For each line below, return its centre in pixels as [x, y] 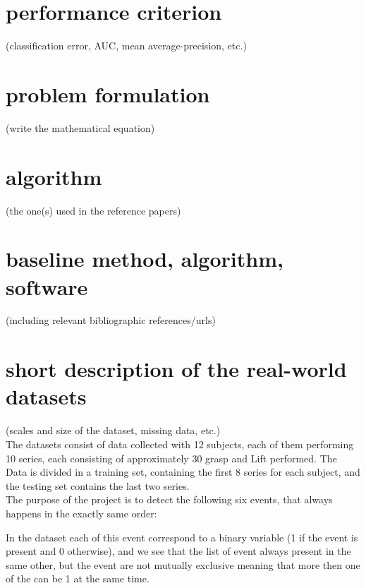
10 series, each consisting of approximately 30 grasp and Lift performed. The [171, 458]
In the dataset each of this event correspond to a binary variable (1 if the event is [182, 537]
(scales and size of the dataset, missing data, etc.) [113, 430]
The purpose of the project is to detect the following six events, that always [169, 499]
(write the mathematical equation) [80, 127]
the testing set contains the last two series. [98, 485]
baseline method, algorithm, [145, 259]
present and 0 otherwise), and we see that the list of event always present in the [178, 551]
